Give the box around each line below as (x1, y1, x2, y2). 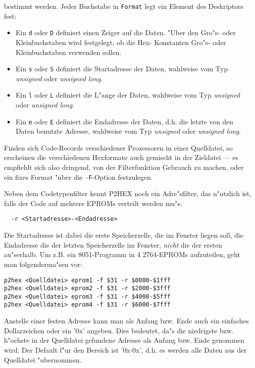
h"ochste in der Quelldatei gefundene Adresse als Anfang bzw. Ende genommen (4, 335, 245, 345)
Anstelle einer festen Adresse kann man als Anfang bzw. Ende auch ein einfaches (4, 315, 249, 326)
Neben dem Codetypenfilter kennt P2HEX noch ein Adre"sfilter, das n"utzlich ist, (4, 188, 252, 199)
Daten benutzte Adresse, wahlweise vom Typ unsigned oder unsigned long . (15, 126, 241, 136)
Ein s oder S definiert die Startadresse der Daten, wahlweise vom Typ (15, 63, 228, 74)
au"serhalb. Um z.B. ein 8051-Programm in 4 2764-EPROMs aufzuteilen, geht (4, 249, 241, 260)
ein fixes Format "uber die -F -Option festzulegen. (4, 171, 153, 182)
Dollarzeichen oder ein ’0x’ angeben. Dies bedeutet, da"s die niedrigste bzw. (4, 325, 234, 335)
